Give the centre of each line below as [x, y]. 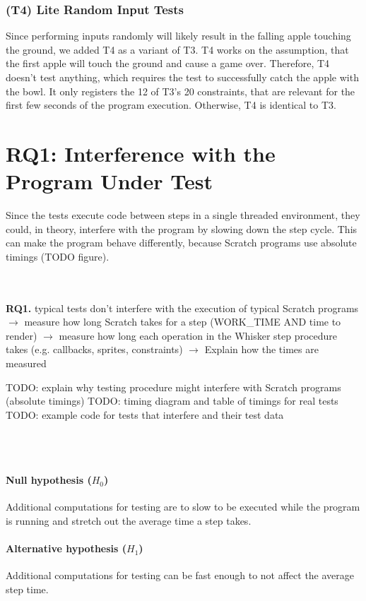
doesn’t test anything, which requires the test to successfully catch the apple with [182, 77]
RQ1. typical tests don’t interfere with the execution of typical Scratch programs [182, 308]
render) [22, 335]
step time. [27, 589]
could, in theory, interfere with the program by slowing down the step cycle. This [182, 228]
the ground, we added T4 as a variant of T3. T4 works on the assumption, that [177, 49]
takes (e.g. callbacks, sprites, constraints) [94, 349]
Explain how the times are [261, 349]
